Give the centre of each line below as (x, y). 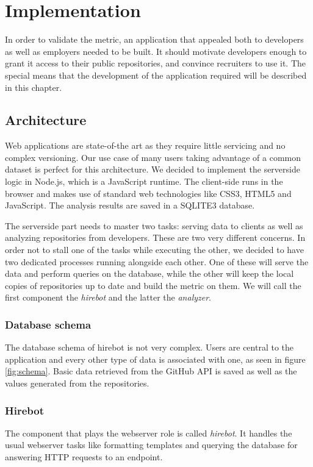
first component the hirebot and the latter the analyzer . (108, 297)
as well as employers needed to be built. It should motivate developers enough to (156, 51)
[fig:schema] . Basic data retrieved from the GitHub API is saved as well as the (151, 371)
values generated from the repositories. (77, 383)
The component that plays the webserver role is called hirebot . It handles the (149, 433)
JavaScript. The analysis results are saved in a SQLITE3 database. (130, 205)
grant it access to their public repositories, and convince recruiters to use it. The (156, 63)
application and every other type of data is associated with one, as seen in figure (155, 359)
